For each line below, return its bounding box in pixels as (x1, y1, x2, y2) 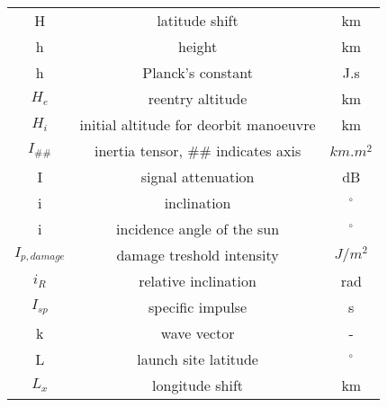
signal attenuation (140, 166, 255, 187)
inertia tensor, (94, 140, 183, 161)
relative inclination (139, 270, 256, 291)
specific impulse (148, 296, 247, 317)
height (178, 36, 218, 57)
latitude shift (157, 10, 238, 31)
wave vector (160, 323, 235, 343)
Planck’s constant (142, 62, 253, 83)
